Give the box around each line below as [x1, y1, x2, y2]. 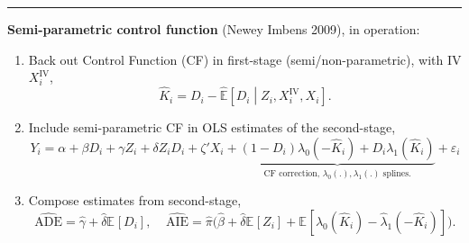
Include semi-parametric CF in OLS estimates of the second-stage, [28, 118, 396, 137]
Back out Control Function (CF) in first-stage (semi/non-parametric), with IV [28, 49, 462, 68]
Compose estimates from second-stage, [28, 191, 242, 210]
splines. [382, 168, 411, 178]
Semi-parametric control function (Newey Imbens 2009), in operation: [7, 20, 420, 38]
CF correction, [263, 168, 320, 178]
